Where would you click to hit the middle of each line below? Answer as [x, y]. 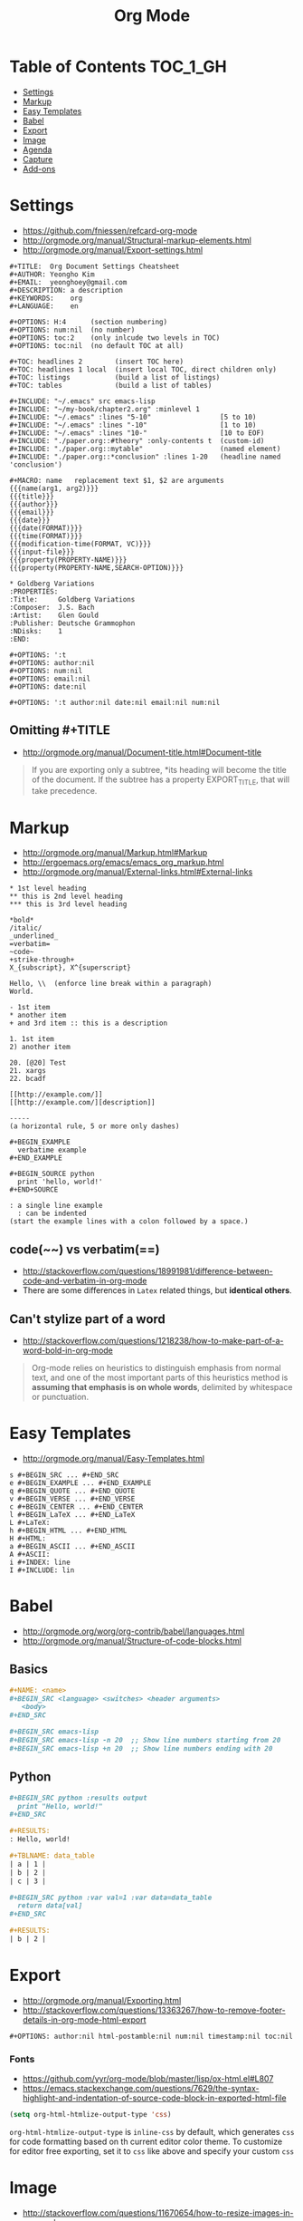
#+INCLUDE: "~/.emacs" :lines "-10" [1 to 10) [133, 425]
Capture [38, 159]
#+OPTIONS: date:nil [48, 686]
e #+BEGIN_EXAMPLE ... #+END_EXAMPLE [80, 1482]
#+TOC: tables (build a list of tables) [111, 385]
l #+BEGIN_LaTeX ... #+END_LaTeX [72, 1514]
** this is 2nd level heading [66, 897]
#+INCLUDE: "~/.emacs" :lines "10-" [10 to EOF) [137, 433]
